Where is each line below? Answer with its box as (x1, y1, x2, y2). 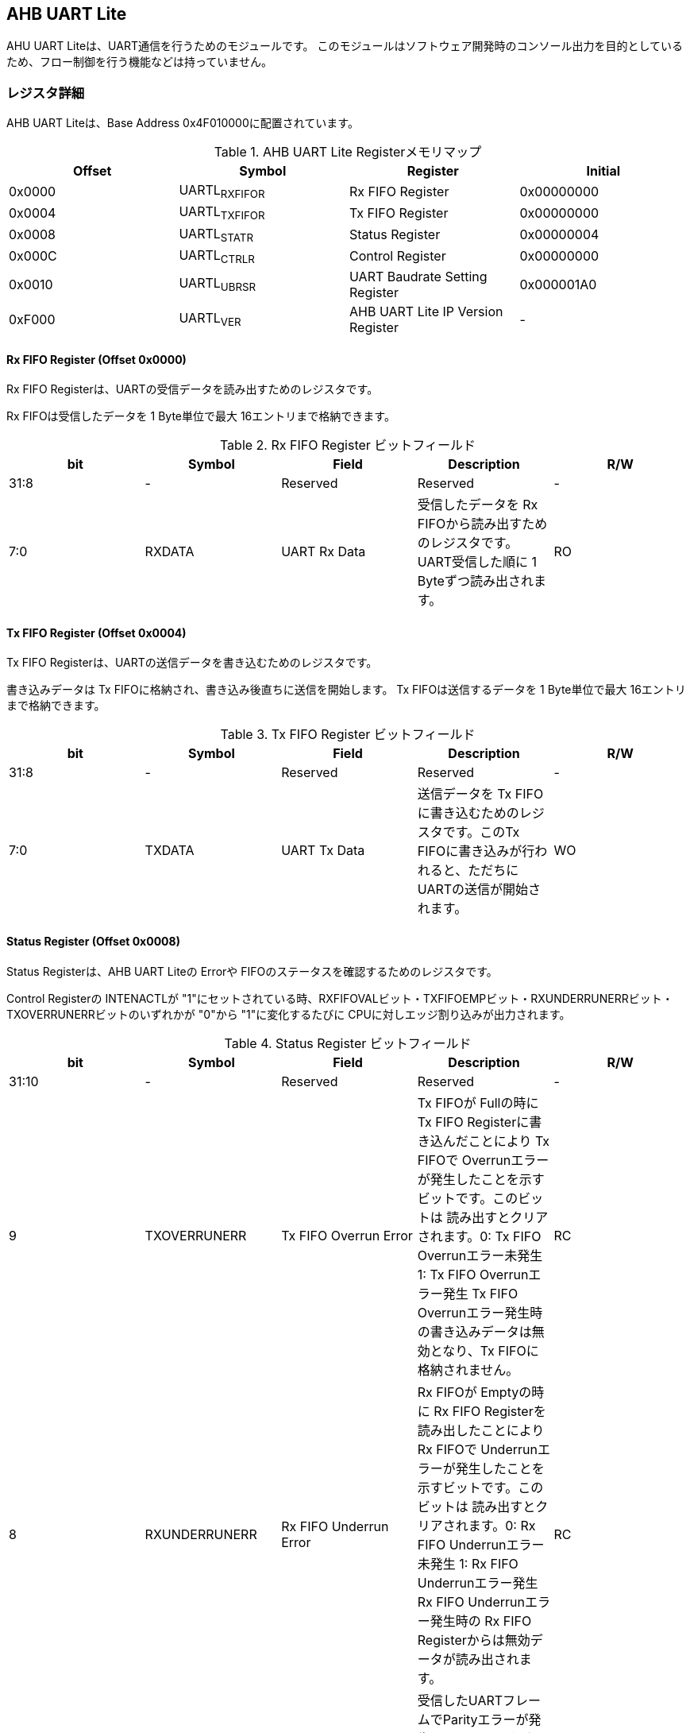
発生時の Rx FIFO (430, 1612, 532, 1629)
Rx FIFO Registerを (434, 1402, 546, 1419)
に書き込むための (417, 805, 519, 822)
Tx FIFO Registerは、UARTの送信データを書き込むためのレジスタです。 (6, 656, 378, 670)
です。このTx (442, 824, 520, 841)
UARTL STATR (179, 225, 254, 244)
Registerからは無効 (417, 1631, 530, 1648)
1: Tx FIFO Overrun (417, 1266, 529, 1282)
